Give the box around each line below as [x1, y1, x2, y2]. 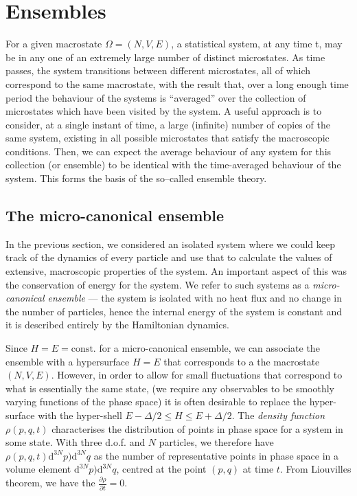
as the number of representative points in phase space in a [93, 448, 338, 462]
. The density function [231, 407, 325, 422]
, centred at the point [116, 462, 207, 476]
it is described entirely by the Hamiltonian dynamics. [5, 317, 229, 332]
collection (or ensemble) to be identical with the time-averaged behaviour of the [5, 157, 341, 172]
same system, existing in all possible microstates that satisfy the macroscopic [5, 131, 330, 145]
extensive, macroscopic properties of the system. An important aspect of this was [5, 264, 347, 278]
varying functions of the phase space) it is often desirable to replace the [5, 394, 306, 409]
